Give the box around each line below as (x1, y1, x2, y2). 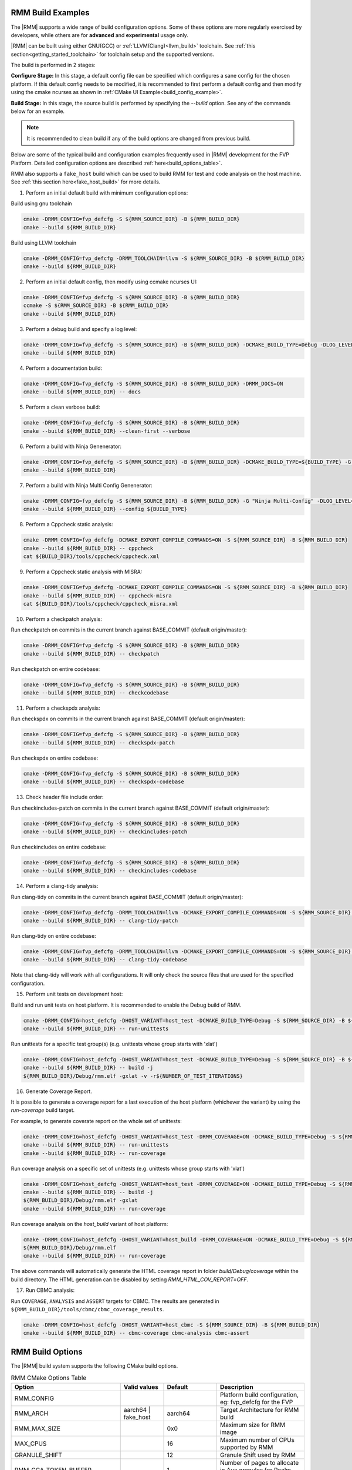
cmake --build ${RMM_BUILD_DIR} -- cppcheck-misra (23, 592, 172, 599)
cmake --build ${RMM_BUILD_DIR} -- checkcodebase (23, 690, 169, 696)
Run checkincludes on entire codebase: (11, 843, 107, 850)
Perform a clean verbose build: (25, 403, 100, 411)
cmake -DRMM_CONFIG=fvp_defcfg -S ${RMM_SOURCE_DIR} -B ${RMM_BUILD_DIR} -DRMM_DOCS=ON (23, 380, 283, 387)
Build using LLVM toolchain (11, 239, 77, 246)
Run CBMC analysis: (25, 1287, 75, 1294)
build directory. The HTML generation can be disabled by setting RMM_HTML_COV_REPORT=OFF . (11, 1276, 249, 1283)
